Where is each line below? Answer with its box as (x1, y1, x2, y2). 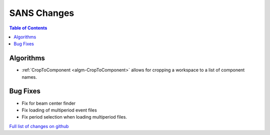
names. (21, 74, 37, 80)
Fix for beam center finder (21, 100, 76, 106)
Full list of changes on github (9, 123, 69, 129)
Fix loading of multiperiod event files (21, 107, 97, 113)
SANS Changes (9, 7, 74, 18)
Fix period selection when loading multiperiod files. (21, 114, 127, 120)
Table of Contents (9, 25, 47, 31)
